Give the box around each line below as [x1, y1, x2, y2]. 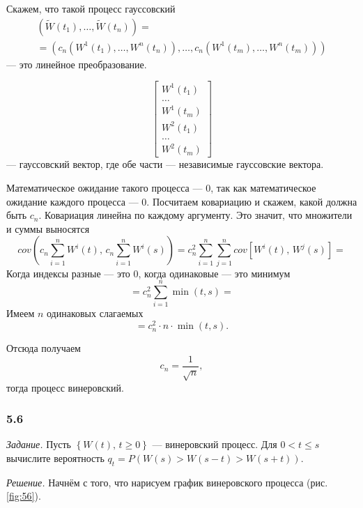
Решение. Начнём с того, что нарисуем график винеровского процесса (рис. [6, 475, 328, 489]
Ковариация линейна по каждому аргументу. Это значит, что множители [45, 208, 353, 222]
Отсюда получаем [6, 341, 81, 355]
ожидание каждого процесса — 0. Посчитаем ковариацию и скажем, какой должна [6, 194, 357, 208]
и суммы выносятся [6, 221, 90, 236]
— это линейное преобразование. [6, 56, 147, 71]
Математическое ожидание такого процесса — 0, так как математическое [6, 180, 316, 195]
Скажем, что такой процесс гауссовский [6, 1, 176, 15]
